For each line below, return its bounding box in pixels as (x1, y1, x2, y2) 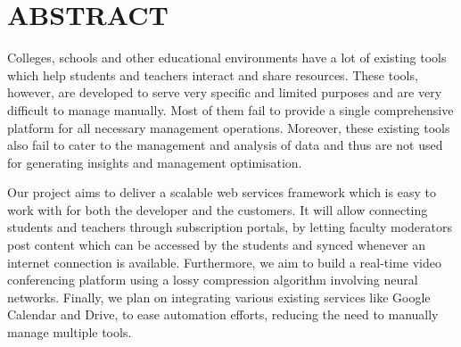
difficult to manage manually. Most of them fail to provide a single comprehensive (7, 100, 454, 119)
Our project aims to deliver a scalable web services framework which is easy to (7, 183, 436, 202)
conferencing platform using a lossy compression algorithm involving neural (7, 270, 418, 289)
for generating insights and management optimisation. (7, 153, 302, 171)
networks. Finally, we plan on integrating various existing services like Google (7, 287, 431, 306)
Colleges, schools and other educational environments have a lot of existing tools (7, 48, 447, 67)
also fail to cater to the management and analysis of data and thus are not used (7, 136, 443, 154)
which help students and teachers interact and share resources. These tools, (7, 65, 418, 84)
